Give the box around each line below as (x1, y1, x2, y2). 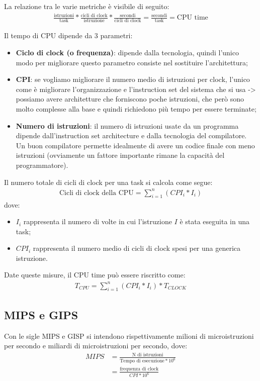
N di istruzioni (132, 352, 163, 357)
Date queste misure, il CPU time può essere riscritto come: (4, 269, 186, 280)
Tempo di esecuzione (120, 358, 164, 364)
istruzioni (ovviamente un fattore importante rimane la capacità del (16, 150, 225, 160)
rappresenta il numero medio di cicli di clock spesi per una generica (33, 243, 241, 253)
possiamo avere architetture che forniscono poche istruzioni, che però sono (16, 93, 244, 104)
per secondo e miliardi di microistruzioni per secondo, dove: (4, 340, 188, 351)
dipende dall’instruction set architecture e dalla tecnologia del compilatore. (16, 130, 247, 141)
